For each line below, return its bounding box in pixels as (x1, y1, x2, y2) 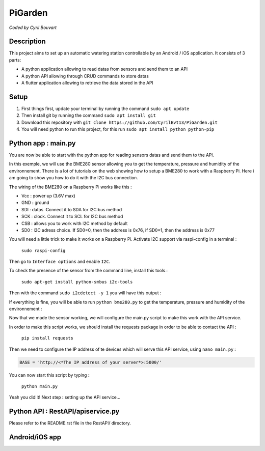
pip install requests (21, 336, 74, 341)
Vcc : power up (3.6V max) (21, 193, 76, 198)
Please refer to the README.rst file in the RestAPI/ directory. (9, 420, 131, 426)
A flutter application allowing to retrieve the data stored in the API (21, 80, 154, 86)
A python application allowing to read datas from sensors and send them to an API (21, 66, 188, 72)
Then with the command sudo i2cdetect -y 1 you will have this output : (9, 290, 161, 296)
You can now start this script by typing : (9, 372, 90, 378)
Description (9, 37, 46, 46)
